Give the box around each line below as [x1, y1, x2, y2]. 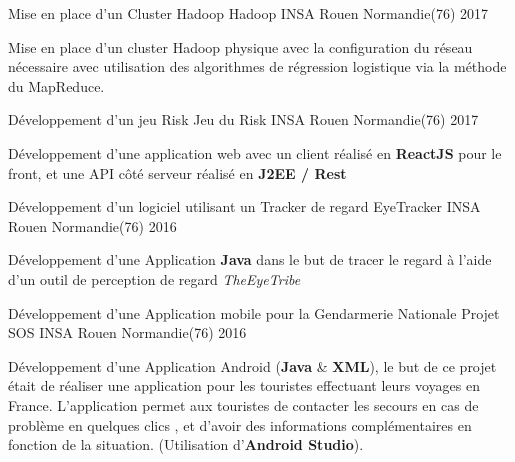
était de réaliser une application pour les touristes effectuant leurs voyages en [8, 375, 480, 396]
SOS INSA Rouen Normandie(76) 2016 [8, 322, 247, 343]
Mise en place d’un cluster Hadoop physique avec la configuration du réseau [8, 36, 473, 57]
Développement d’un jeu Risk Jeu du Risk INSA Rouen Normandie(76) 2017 [8, 109, 479, 130]
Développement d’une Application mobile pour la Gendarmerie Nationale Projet [8, 302, 500, 323]
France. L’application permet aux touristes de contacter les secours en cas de [8, 394, 479, 415]
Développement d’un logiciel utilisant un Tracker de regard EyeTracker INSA [8, 196, 481, 217]
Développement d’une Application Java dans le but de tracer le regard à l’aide [8, 249, 492, 270]
